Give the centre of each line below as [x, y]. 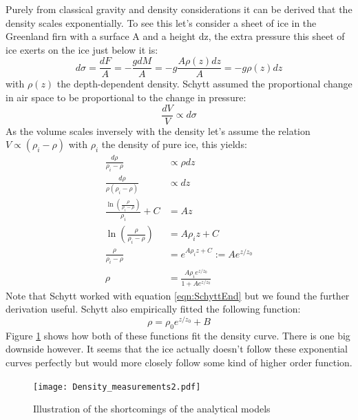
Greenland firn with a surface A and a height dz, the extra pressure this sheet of [175, 36]
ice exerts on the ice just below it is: [82, 49]
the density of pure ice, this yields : [174, 144]
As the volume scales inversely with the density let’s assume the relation [158, 130]
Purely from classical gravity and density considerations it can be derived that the [179, 9]
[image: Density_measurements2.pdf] [117, 387]
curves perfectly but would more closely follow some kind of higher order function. [179, 362]
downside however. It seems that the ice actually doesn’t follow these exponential [177, 349]
